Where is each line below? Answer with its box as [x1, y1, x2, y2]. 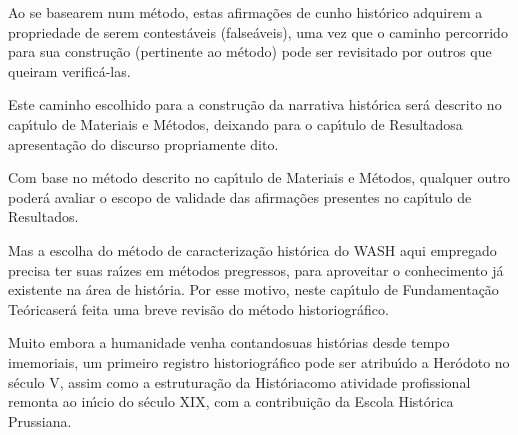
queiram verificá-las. [8, 60, 131, 81]
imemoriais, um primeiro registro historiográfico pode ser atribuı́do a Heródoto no [8, 351, 510, 372]
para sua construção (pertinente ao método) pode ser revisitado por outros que [8, 41, 492, 62]
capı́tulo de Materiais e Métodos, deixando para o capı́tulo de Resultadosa [8, 113, 463, 134]
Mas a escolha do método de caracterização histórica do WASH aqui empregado [8, 239, 497, 260]
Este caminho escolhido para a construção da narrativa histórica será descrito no [8, 94, 502, 115]
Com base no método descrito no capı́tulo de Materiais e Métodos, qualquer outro [8, 167, 511, 188]
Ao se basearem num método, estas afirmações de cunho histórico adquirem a [8, 2, 483, 22]
